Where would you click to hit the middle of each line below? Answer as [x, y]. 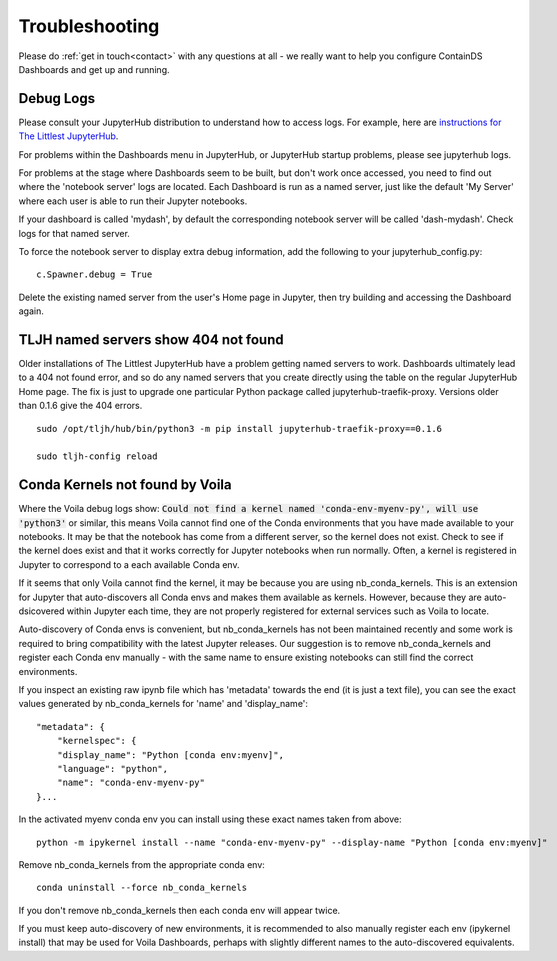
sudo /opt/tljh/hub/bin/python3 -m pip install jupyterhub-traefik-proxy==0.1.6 [239, 428]
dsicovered [41, 611]
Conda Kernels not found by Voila [125, 485]
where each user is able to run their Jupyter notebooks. [133, 201]
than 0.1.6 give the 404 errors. [80, 406]
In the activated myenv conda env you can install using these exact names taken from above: [210, 819]
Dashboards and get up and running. [94, 69]
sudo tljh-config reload [97, 456]
